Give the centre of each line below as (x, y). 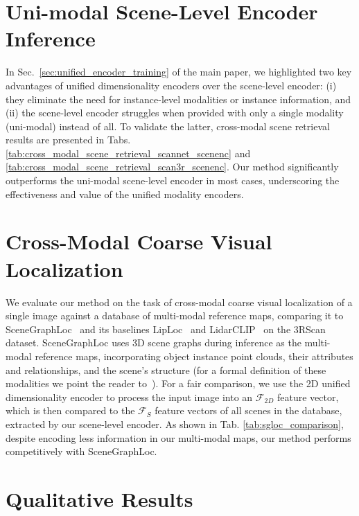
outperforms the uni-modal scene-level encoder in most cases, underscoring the (173, 180)
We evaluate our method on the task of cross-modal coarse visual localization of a (179, 302)
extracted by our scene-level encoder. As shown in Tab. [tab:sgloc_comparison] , (175, 424)
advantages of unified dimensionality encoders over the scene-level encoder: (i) (171, 85)
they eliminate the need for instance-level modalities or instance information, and (178, 99)
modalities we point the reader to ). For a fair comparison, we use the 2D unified (178, 383)
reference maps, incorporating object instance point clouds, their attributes (194, 356)
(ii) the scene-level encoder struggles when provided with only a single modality (175, 113)
